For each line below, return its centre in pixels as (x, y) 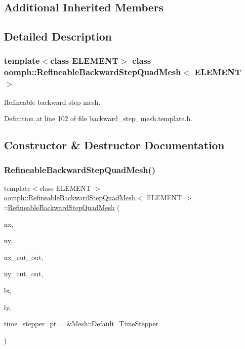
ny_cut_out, (24, 274)
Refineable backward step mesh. (52, 102)
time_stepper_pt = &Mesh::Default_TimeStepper (81, 324)
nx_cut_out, (24, 257)
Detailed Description (58, 36)
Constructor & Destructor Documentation (114, 145)
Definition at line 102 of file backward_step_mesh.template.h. (98, 118)
